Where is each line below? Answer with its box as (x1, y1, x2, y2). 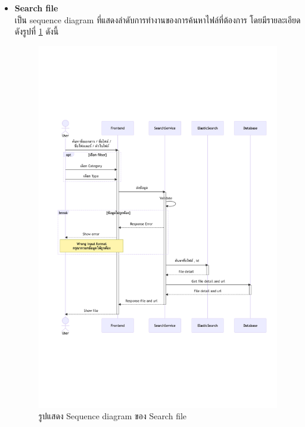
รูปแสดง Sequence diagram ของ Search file (38, 410, 187, 422)
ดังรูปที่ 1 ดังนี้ (14, 25, 59, 38)
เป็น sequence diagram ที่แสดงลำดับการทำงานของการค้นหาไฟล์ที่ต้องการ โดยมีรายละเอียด (14, 13, 301, 26)
